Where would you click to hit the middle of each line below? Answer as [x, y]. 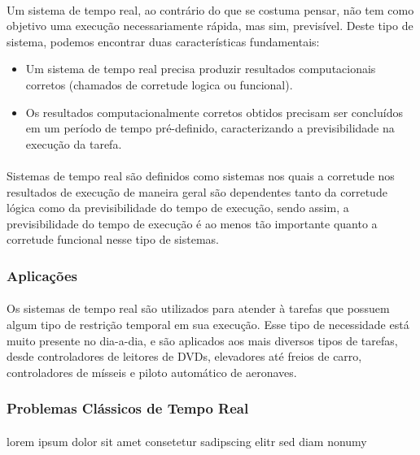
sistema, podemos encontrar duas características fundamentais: [163, 41]
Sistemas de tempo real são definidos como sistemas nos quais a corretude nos [201, 175]
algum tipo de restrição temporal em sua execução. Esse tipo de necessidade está [208, 324]
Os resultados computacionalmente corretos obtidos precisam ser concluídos [214, 112]
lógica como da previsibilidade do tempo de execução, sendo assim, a [178, 208]
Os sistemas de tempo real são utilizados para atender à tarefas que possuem [198, 308]
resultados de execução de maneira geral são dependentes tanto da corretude [197, 191]
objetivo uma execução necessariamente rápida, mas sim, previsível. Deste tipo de [210, 26]
